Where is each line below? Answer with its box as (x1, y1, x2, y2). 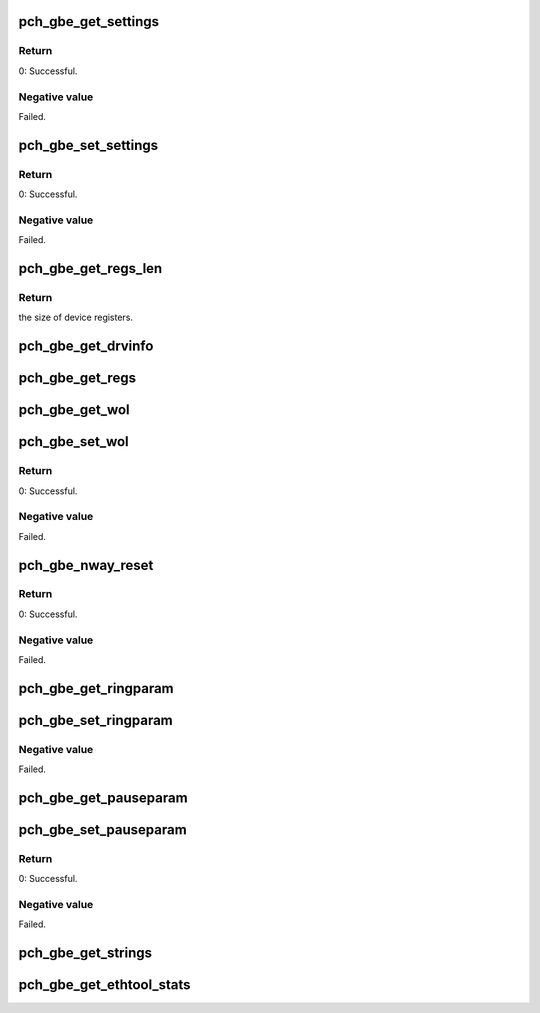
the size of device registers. (18, 311, 134, 324)
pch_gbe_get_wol (18, 401, 130, 419)
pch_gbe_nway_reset (18, 556, 154, 574)
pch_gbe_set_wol (18, 433, 129, 450)
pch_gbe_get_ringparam (18, 680, 174, 697)
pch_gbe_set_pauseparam (18, 821, 187, 838)
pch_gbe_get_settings (18, 13, 160, 30)
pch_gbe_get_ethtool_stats (18, 976, 191, 994)
